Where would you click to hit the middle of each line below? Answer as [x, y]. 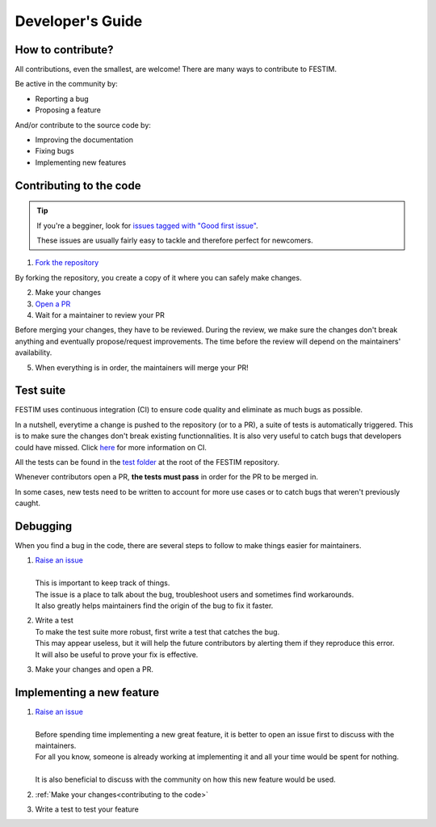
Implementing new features [81, 162]
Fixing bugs [55, 151]
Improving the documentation [84, 140]
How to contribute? [64, 50]
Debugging [44, 526]
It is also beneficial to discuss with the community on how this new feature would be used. [186, 779]
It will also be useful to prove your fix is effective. [117, 654]
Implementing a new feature [87, 692]
